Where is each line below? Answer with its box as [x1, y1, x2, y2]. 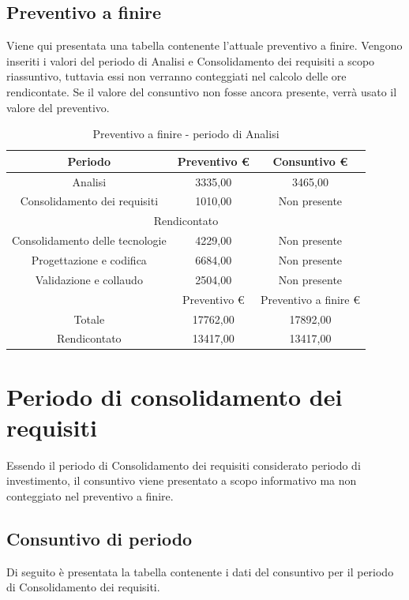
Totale [73, 310, 105, 327]
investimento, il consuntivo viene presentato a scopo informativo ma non [6, 472, 357, 489]
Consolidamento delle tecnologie [12, 232, 167, 249]
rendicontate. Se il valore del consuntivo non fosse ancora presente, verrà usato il [6, 83, 397, 99]
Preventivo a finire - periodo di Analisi [92, 126, 280, 142]
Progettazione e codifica [31, 251, 147, 268]
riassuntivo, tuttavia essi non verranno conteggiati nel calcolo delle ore [6, 68, 347, 84]
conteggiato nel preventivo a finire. [6, 487, 174, 504]
